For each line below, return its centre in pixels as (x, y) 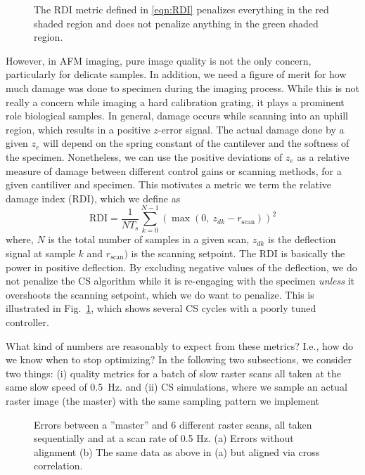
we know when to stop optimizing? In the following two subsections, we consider (179, 359)
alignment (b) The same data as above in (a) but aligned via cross (177, 451)
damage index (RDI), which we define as (93, 198)
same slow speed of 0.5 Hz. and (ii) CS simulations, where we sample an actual (177, 387)
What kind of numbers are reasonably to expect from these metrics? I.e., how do (179, 345)
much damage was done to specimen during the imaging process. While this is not (182, 87)
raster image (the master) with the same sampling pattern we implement (163, 400)
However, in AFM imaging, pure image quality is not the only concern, (159, 60)
